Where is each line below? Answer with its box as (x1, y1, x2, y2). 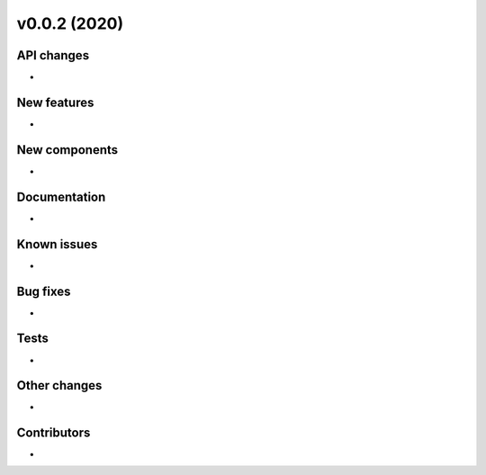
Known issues (16, 237, 98, 252)
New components (16, 142, 119, 157)
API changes (16, 48, 90, 63)
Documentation (16, 189, 106, 204)
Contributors (16, 426, 91, 441)
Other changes (16, 378, 103, 393)
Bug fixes (16, 283, 71, 299)
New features (16, 94, 94, 110)
